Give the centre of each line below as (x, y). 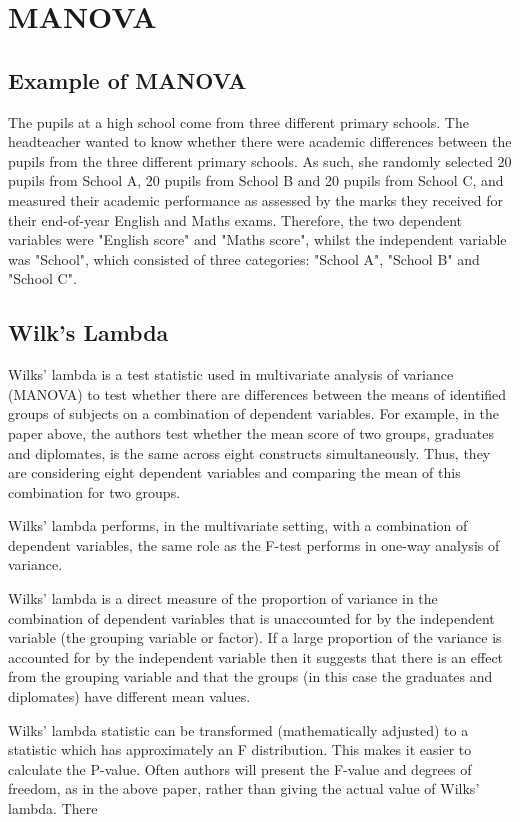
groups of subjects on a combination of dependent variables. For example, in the (254, 413)
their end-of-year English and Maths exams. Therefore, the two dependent (235, 219)
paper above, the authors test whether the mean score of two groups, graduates (251, 432)
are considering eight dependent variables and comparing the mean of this (234, 472)
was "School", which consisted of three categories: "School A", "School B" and (244, 258)
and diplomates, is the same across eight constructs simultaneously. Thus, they (249, 452)
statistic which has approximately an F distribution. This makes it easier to (240, 749)
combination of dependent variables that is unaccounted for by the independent (251, 617)
